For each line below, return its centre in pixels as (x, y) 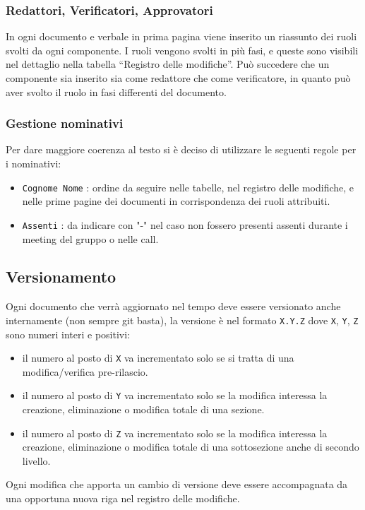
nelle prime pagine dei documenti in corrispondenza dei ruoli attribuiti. (176, 201)
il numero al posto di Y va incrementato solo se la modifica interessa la (175, 395)
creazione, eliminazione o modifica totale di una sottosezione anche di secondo (191, 447)
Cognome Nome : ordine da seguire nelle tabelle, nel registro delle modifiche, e (188, 187)
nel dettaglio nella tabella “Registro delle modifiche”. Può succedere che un (168, 64)
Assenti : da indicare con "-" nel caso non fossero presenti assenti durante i (185, 224)
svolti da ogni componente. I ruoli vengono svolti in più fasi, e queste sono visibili (182, 50)
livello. (36, 460)
